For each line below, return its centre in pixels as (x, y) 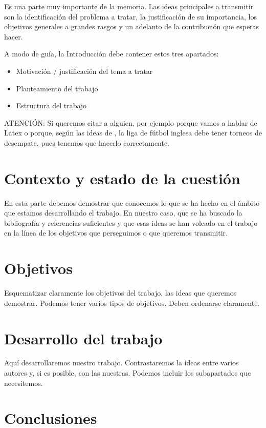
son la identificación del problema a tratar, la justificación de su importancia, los (130, 16)
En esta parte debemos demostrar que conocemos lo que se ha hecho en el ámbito (132, 202)
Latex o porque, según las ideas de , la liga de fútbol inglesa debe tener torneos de (133, 133)
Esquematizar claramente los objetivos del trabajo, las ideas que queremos (120, 293)
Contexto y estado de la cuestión (122, 178)
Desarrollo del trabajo (83, 338)
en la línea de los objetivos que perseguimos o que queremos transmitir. (116, 233)
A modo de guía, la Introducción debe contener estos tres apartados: (112, 54)
